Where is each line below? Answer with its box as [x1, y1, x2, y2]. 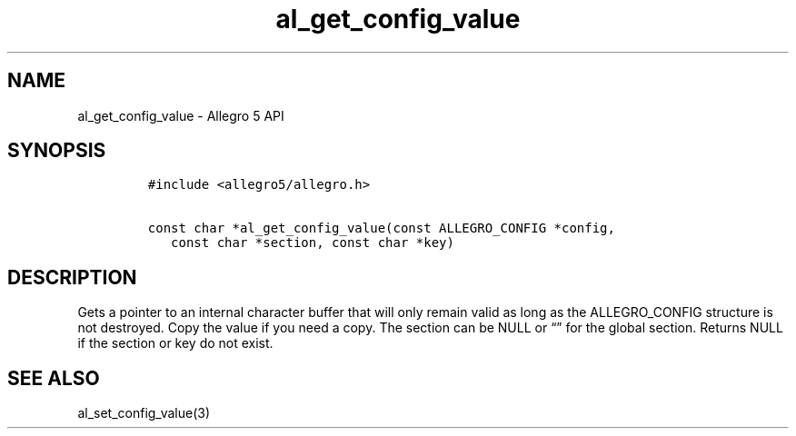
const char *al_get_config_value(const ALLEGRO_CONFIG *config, [147, 221, 615, 236]
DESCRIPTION [7, 265, 137, 289]
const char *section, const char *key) [171, 235, 454, 251]
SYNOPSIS [7, 139, 106, 163]
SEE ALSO [7, 366, 100, 390]
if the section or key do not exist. [77, 335, 274, 352]
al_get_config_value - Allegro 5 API [77, 107, 284, 124]
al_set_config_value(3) [77, 405, 210, 421]
